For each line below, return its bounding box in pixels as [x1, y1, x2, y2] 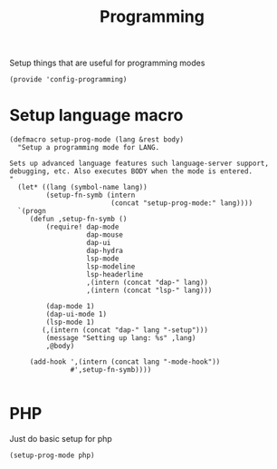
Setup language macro [9, 105, 184, 126]
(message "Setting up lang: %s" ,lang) [45, 334, 196, 343]
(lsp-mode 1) [45, 318, 95, 327]
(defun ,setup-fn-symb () [29, 215, 128, 224]
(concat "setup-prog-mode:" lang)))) [110, 199, 253, 208]
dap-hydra [86, 247, 124, 256]
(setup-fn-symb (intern [45, 191, 136, 200]
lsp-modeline [86, 262, 136, 271]
